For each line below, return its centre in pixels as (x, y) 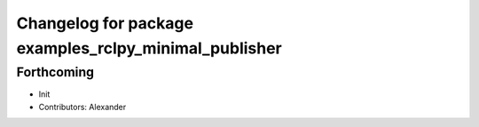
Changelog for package (105, 23)
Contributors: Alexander (82, 107)
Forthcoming (55, 72)
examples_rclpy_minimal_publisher (149, 48)
